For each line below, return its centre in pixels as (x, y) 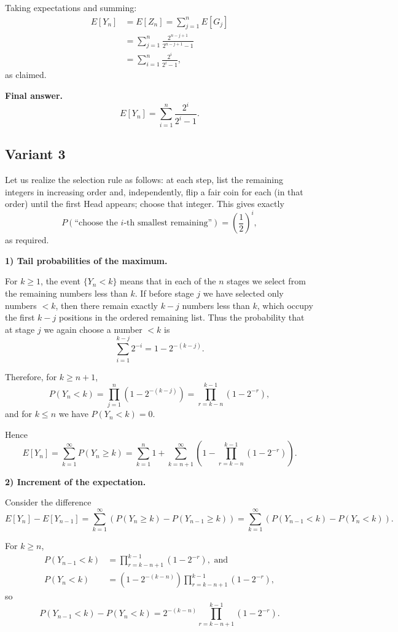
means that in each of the (168, 281)
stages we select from (266, 281)
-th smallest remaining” (168, 223)
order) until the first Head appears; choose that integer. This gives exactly (145, 204)
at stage (20, 329)
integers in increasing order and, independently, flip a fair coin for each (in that (154, 191)
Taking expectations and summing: (71, 7)
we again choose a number (93, 329)
